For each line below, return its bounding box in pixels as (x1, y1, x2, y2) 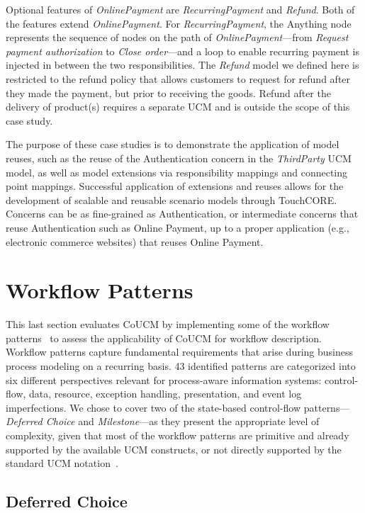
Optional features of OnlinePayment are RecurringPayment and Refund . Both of (6, 2, 355, 16)
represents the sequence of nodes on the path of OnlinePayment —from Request (6, 30, 349, 45)
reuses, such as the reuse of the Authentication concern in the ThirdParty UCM (6, 150, 352, 165)
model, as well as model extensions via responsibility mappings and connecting (6, 164, 348, 179)
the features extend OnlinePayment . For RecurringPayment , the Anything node (6, 16, 352, 30)
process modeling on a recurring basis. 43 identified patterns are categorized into (6, 359, 356, 373)
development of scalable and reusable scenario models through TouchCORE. (6, 192, 337, 207)
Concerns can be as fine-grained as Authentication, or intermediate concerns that (6, 206, 359, 221)
